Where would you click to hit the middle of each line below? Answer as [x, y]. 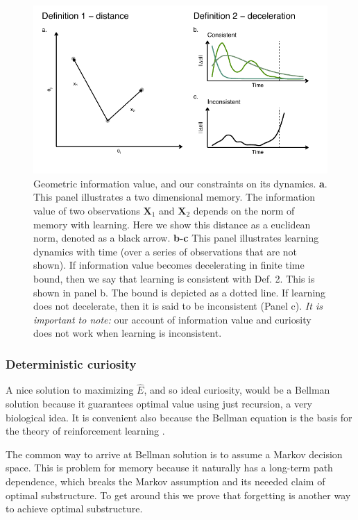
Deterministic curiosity [71, 363]
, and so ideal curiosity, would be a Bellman [237, 390]
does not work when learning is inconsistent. [128, 333]
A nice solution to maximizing [70, 390]
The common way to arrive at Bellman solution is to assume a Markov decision [174, 454]
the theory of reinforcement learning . [85, 431]
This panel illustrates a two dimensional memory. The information [174, 197]
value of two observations [87, 210]
